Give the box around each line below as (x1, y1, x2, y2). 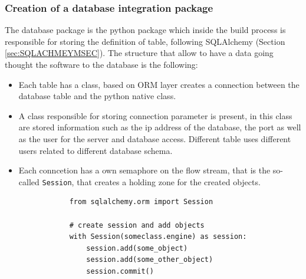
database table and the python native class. (18, 90, 176, 102)
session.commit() (86, 267, 154, 275)
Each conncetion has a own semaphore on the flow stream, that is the (18, 164, 271, 176)
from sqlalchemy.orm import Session (69, 198, 213, 206)
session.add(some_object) (86, 244, 188, 252)
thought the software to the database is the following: (5, 58, 198, 70)
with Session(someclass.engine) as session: (69, 232, 247, 241)
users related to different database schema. (18, 144, 173, 156)
